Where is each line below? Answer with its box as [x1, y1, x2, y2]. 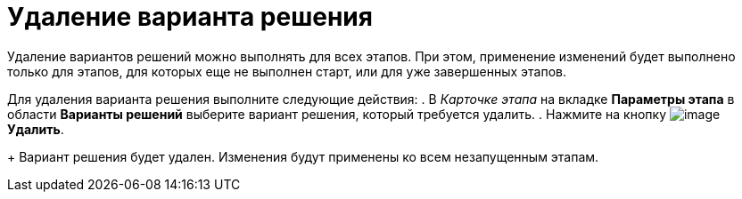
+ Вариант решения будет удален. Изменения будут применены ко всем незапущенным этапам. [7, 148, 599, 164]
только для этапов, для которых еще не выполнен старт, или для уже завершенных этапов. [7, 63, 566, 79]
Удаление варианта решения [7, 2, 373, 32]
